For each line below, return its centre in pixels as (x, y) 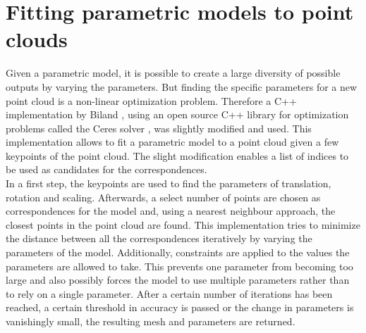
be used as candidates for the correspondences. (106, 169)
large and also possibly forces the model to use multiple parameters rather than (178, 280)
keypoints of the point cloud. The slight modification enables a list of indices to (177, 155)
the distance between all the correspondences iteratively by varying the (159, 238)
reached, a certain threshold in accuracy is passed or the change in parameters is (180, 307)
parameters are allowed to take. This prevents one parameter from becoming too (179, 266)
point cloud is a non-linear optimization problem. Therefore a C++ (151, 100)
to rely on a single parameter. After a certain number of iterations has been (169, 293)
